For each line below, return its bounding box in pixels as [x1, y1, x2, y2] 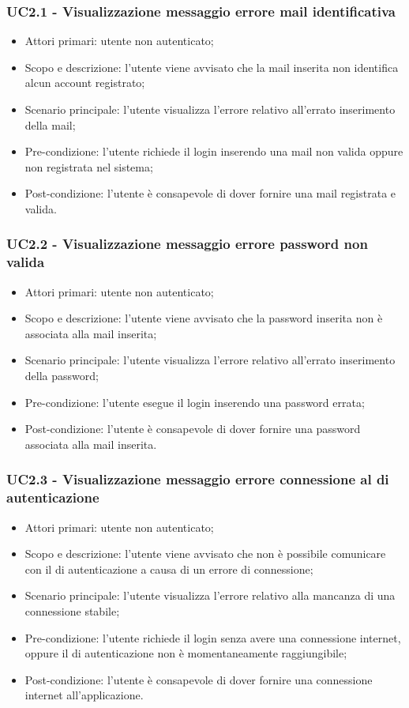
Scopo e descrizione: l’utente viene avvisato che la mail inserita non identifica [24, 58, 399, 75]
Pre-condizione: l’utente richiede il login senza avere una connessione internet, [24, 629, 401, 646]
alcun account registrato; [24, 74, 145, 91]
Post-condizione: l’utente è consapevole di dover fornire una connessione [24, 671, 373, 687]
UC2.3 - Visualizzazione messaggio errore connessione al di [6, 469, 389, 489]
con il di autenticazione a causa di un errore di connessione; [24, 560, 313, 577]
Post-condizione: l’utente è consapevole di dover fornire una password [24, 420, 361, 437]
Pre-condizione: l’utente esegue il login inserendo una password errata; [24, 394, 365, 410]
